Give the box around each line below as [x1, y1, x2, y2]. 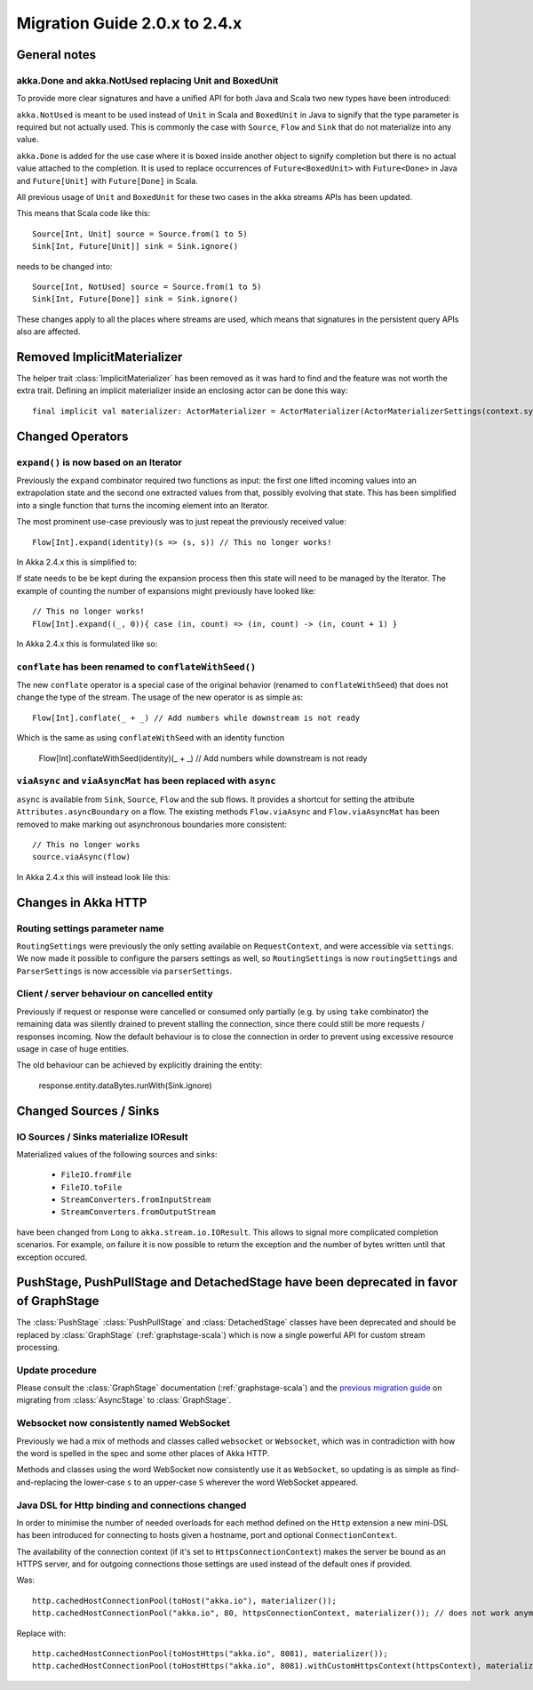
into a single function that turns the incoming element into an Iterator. [16, 500, 270, 510]
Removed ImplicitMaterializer [16, 349, 183, 364]
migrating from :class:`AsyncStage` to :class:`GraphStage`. [16, 1395, 232, 1406]
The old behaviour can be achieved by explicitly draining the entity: [16, 1060, 262, 1070]
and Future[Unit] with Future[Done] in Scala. [16, 175, 199, 186]
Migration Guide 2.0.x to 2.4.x [16, 13, 243, 33]
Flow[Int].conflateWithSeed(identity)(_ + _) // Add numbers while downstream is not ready [38, 752, 368, 764]
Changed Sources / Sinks [16, 1103, 160, 1118]
